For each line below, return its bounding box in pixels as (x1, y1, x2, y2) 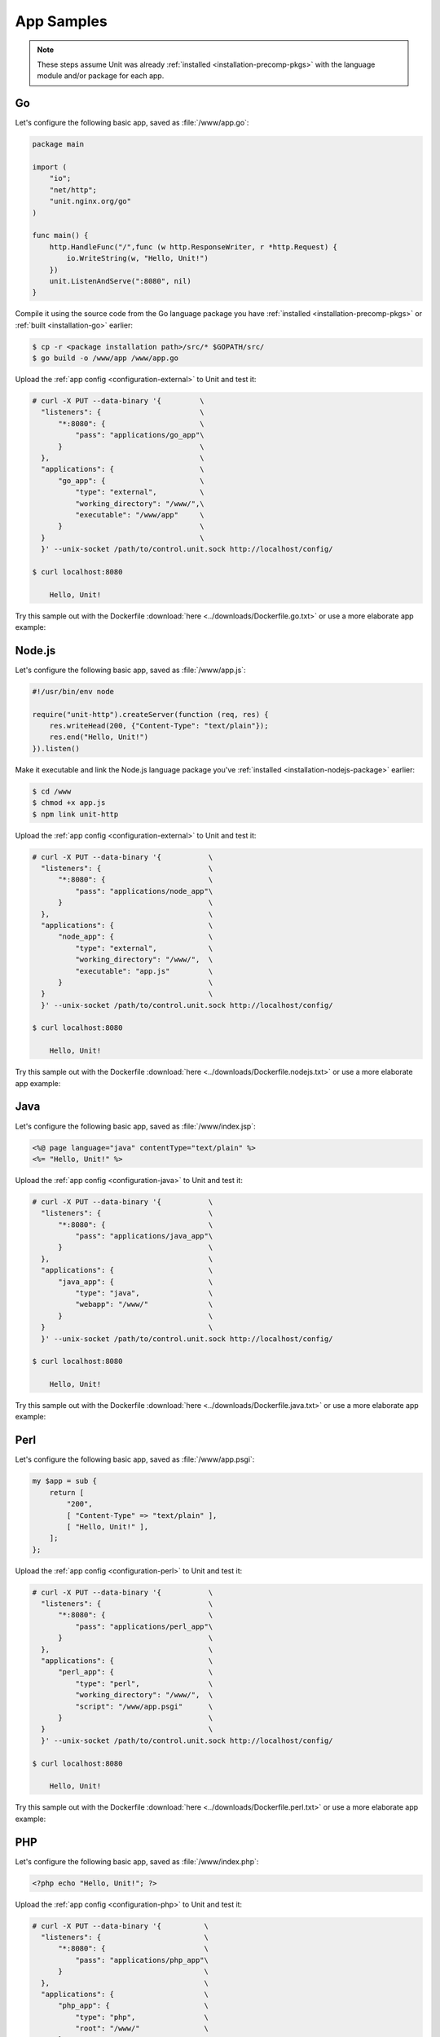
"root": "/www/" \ (74, 2024, 209, 2033)
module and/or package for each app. (37, 71, 165, 81)
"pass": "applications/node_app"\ (74, 887, 213, 895)
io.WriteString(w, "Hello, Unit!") (66, 253, 209, 263)
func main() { (32, 231, 89, 240)
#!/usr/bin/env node (32, 687, 114, 696)
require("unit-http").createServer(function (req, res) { (32, 710, 269, 719)
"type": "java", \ (74, 1288, 213, 1297)
